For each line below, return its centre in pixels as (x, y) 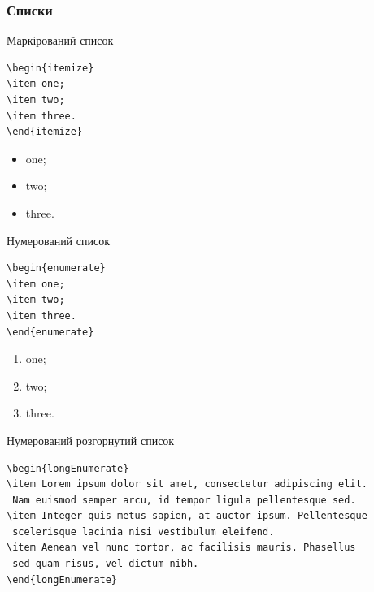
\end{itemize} (45, 132)
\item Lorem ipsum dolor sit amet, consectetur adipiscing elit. (187, 484)
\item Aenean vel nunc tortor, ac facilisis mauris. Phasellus (181, 548)
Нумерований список (58, 240)
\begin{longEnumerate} (68, 468)
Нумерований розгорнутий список (91, 440)
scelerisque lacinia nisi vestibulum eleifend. (144, 532)
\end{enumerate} (50, 332)
